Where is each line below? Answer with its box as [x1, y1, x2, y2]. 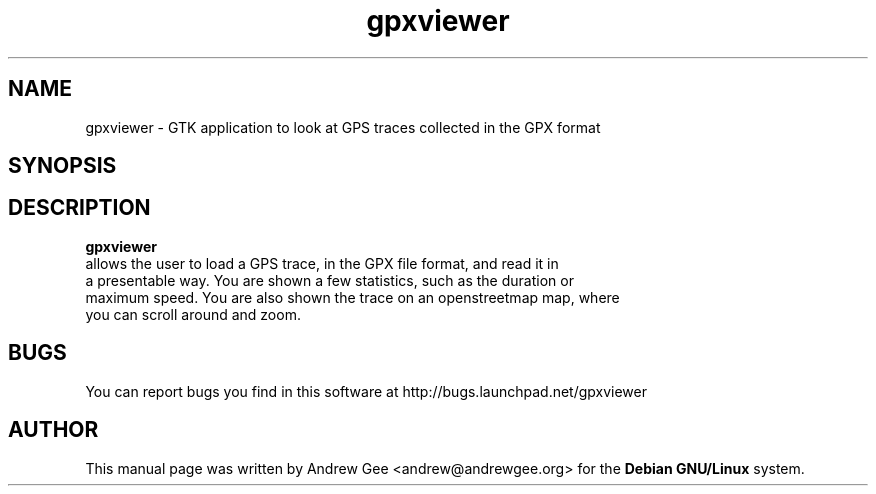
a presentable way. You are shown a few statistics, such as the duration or [85, 271, 574, 289]
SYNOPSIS [8, 153, 117, 179]
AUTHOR [8, 417, 99, 443]
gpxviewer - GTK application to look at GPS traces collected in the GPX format [85, 118, 601, 136]
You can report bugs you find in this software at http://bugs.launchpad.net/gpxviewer [85, 382, 648, 400]
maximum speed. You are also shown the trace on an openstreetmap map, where [85, 288, 620, 306]
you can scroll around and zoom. [85, 305, 301, 323]
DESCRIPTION [8, 195, 151, 221]
